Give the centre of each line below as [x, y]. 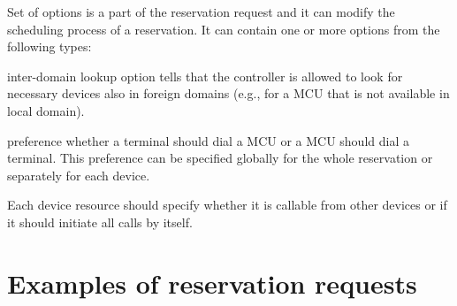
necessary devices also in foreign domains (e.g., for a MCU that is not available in [228, 93]
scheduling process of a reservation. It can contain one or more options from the [224, 29]
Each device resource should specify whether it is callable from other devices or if [227, 205]
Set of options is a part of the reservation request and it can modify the [201, 11]
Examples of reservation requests [212, 283]
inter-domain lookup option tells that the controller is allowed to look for [205, 76]
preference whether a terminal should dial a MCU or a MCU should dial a [208, 140]
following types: [50, 46]
